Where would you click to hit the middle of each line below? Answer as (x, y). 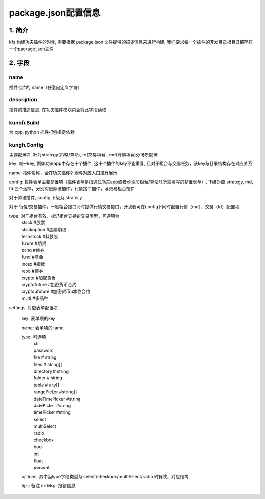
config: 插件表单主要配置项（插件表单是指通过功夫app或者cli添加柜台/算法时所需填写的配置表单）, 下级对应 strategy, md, (131, 182)
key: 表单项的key (39, 319)
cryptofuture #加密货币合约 (49, 284)
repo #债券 (32, 271)
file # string (45, 357)
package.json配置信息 (55, 13)
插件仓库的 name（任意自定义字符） (45, 87)
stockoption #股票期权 (44, 229)
